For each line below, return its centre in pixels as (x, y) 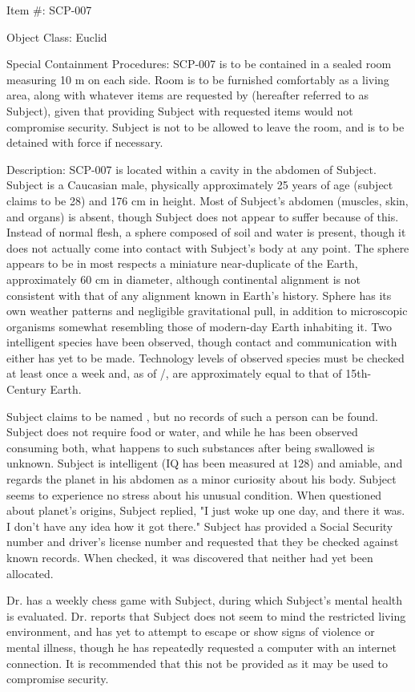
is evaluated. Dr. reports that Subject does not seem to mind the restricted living (206, 615)
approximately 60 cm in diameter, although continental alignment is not (183, 279)
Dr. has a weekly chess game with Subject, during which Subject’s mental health (205, 600)
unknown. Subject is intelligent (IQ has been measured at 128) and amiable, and (205, 463)
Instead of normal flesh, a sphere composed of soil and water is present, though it (206, 232)
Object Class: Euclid (57, 36)
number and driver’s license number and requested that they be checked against (203, 542)
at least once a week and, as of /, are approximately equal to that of (174, 373)
